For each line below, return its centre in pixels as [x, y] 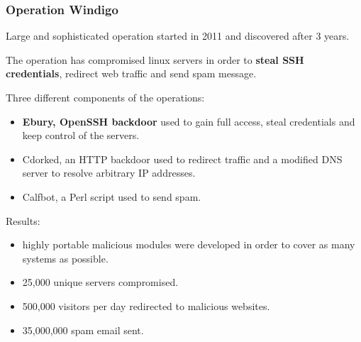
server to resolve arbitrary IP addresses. [109, 173]
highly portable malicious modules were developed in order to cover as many [189, 244]
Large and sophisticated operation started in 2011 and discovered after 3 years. [178, 36]
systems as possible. [65, 258]
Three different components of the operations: [105, 97]
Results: [23, 220]
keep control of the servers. [81, 135]
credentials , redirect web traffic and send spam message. [131, 73]
